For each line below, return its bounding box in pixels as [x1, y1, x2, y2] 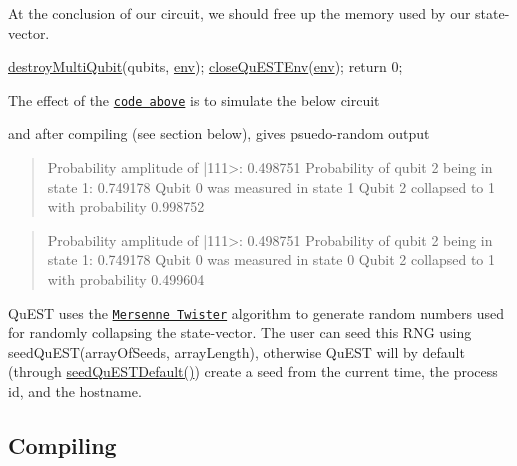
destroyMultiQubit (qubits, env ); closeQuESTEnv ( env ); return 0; [8, 56, 403, 77]
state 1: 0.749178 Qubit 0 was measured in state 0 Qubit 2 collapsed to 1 [47, 249, 496, 270]
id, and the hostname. [8, 381, 142, 402]
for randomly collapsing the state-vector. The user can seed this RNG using [8, 322, 472, 343]
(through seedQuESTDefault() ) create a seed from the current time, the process [8, 361, 498, 382]
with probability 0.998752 [47, 196, 205, 217]
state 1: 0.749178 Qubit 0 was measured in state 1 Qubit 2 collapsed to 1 [47, 176, 496, 197]
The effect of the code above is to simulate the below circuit [8, 89, 380, 110]
